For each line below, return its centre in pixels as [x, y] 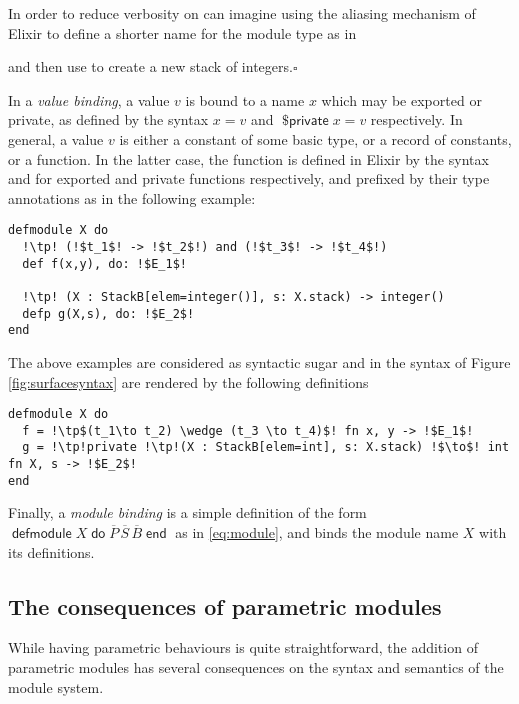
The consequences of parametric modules [225, 605]
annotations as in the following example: [132, 197]
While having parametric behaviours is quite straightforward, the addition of [243, 647]
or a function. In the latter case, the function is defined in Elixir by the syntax [248, 158]
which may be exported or [401, 99]
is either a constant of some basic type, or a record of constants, [315, 138]
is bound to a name [245, 99]
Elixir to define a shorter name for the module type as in [182, 32]
